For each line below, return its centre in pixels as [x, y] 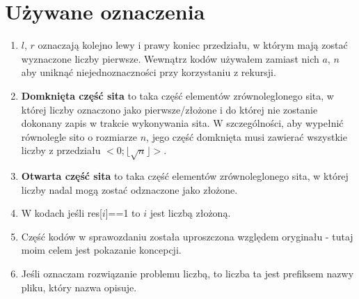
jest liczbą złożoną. [190, 213]
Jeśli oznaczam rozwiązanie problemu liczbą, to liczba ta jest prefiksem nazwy [188, 274]
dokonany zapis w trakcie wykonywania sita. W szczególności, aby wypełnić [182, 123]
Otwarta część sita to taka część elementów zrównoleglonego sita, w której [185, 176]
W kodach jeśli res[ [62, 213]
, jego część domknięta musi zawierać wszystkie [247, 136]
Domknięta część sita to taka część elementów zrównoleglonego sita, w [177, 95]
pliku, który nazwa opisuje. [79, 287]
